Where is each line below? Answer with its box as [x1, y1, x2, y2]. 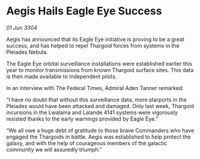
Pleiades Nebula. [6, 48, 48, 55]
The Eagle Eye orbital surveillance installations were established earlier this [6, 60, 192, 67]
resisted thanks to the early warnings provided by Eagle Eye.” [6, 115, 159, 122]
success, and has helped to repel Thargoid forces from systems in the [6, 42, 180, 49]
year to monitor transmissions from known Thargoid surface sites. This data [6, 66, 194, 73]
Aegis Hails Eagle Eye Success [6, 4, 162, 18]
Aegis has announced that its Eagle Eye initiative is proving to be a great [6, 35, 185, 43]
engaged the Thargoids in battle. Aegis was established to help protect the [6, 133, 191, 140]
